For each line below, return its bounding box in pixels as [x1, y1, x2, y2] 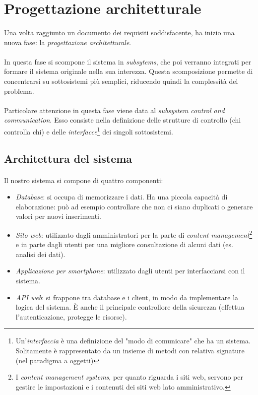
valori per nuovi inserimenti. [15, 211, 101, 221]
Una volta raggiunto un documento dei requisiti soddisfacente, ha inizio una [4, 27, 235, 37]
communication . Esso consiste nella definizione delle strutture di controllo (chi [4, 115, 241, 125]
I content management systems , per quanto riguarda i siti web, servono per [15, 372, 243, 382]
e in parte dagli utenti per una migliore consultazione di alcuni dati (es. [15, 239, 233, 250]
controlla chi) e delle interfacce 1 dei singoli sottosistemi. [4, 125, 173, 136]
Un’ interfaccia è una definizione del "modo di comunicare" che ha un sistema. [15, 335, 251, 346]
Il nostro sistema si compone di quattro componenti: [4, 175, 163, 185]
